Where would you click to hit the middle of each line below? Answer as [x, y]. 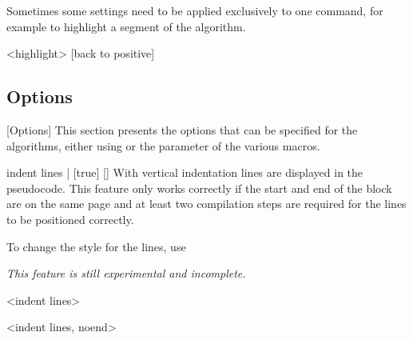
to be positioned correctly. [70, 219]
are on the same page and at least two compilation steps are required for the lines [206, 204]
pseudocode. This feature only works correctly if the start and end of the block [199, 188]
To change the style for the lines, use [96, 246]
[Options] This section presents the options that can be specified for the [182, 129]
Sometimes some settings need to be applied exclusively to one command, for [195, 10]
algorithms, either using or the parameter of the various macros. [163, 145]
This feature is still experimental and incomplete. [126, 273]
